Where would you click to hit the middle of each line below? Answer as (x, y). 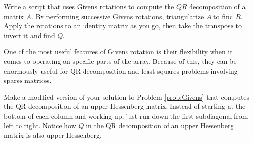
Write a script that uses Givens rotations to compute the (89, 6)
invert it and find (30, 35)
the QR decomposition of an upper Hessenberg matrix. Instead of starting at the (125, 106)
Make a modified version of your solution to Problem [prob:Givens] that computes (127, 96)
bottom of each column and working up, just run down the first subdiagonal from (126, 115)
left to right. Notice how (40, 125)
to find (223, 16)
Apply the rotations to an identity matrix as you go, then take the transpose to (123, 26)
